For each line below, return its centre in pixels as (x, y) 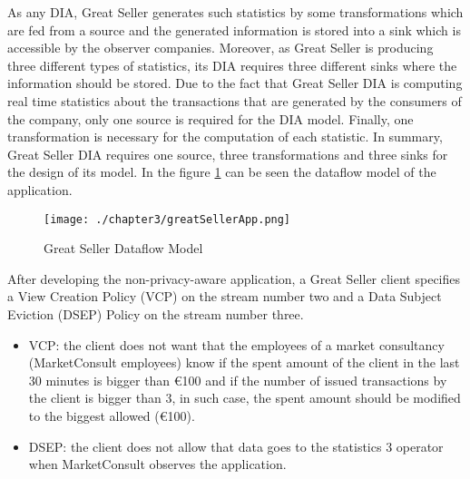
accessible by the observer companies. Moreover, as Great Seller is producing (220, 48)
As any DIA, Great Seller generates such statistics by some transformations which (235, 12)
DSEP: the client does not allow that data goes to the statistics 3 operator (236, 446)
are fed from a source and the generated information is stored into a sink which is (234, 29)
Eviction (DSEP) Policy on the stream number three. (156, 313)
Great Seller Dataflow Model (123, 248)
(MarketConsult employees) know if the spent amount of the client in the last (244, 362)
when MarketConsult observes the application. (157, 464)
